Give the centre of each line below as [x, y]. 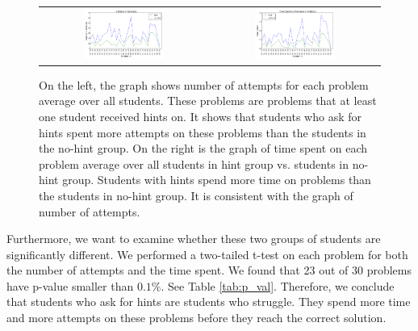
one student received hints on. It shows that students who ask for [200, 116]
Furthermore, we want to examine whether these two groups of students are [194, 239]
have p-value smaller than [70, 285]
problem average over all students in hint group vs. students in [194, 163]
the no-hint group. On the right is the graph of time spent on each [203, 148]
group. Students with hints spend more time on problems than [217, 180]
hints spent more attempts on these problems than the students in [203, 132]
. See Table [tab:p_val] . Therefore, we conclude [278, 285]
